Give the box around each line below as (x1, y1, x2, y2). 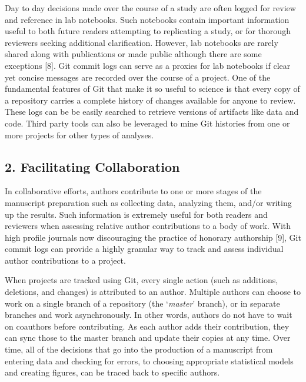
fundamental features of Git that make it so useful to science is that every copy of (5, 82, 300, 95)
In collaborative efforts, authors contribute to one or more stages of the (5, 185, 262, 197)
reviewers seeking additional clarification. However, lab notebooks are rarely (5, 36, 278, 48)
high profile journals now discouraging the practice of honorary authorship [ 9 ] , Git (5, 231, 301, 243)
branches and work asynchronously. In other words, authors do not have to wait (5, 308, 292, 321)
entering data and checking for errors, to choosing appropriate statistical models (5, 354, 294, 367)
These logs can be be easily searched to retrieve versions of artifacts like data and (5, 105, 299, 118)
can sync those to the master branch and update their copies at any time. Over (5, 331, 291, 344)
